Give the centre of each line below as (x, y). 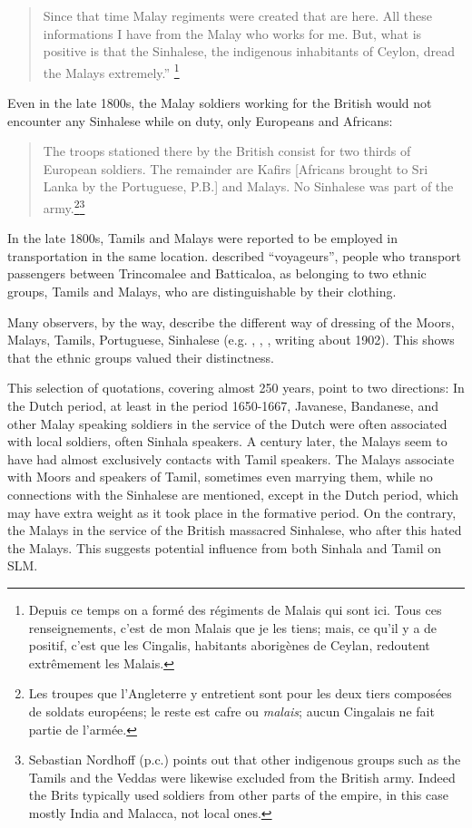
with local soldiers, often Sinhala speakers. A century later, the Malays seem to (227, 441)
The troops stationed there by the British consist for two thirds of (227, 151)
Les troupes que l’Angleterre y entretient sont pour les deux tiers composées (240, 693)
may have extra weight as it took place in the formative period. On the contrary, (232, 512)
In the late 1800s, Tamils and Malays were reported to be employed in (203, 238)
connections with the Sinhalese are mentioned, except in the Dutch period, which (233, 494)
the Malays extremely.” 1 (111, 71)
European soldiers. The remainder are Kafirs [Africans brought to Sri (236, 168)
